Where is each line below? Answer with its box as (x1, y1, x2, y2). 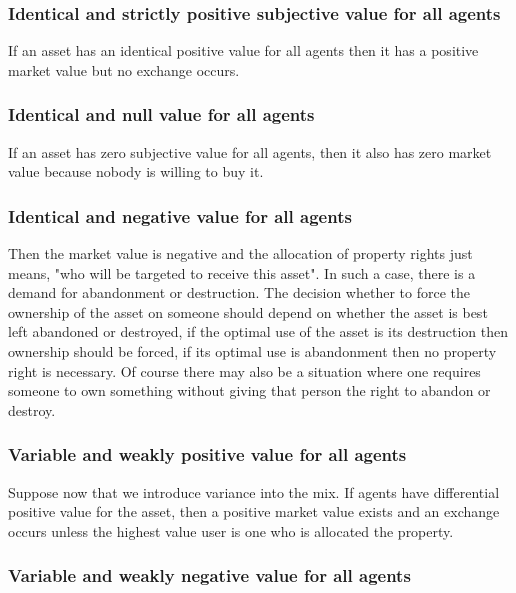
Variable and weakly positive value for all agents (8, 442, 407, 467)
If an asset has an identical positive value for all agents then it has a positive (8, 40, 479, 61)
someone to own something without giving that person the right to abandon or (8, 380, 491, 401)
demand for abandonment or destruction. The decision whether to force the (8, 282, 470, 303)
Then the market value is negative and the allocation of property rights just (8, 243, 473, 264)
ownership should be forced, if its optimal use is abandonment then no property (8, 341, 497, 361)
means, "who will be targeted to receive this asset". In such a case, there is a (8, 262, 476, 283)
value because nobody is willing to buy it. (8, 161, 264, 182)
